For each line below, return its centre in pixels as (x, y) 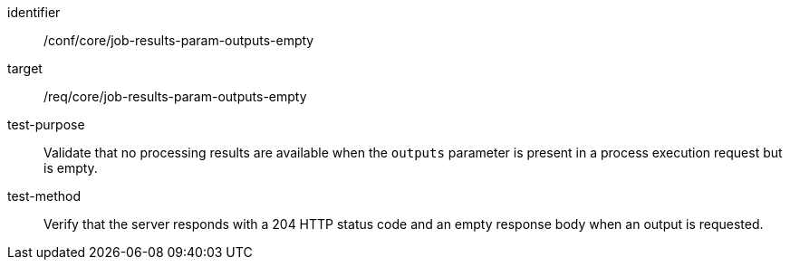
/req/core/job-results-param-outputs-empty (175, 96)
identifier (34, 12)
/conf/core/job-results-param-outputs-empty (179, 40)
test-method (44, 196)
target (25, 68)
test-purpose (46, 124)
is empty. (71, 168)
